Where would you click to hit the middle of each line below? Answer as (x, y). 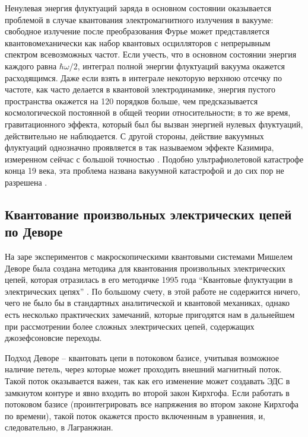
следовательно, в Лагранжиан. (59, 427)
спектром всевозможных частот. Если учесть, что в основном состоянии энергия (151, 54)
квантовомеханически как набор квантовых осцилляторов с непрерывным (138, 42)
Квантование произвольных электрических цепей (148, 214)
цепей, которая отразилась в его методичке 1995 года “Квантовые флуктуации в (149, 280)
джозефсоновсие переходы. (53, 338)
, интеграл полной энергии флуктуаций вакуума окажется (181, 66)
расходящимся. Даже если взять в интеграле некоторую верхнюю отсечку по (143, 77)
